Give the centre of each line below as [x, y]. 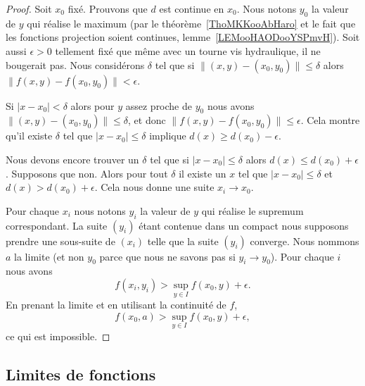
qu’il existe [29, 136]
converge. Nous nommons [305, 241]
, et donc [147, 120]
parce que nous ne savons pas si [167, 256]
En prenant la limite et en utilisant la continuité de [116, 305]
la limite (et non [49, 256]
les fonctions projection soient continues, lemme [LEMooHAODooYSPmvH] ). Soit [183, 37]
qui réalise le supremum [252, 210]
